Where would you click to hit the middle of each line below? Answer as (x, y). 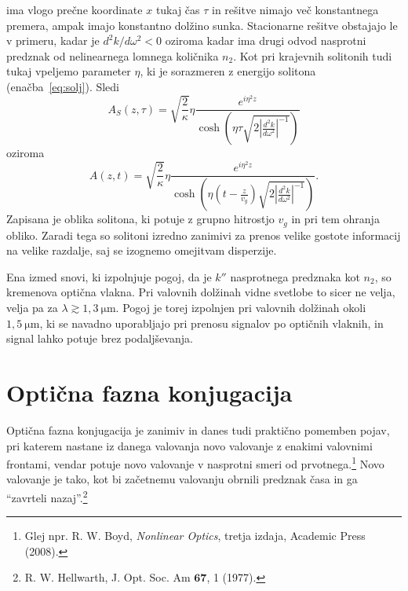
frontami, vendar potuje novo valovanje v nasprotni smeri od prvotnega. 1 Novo (195, 463)
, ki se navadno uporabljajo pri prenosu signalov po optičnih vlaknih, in (211, 323)
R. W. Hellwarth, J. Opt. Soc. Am (107, 577)
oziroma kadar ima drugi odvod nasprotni (266, 40)
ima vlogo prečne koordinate (75, 9)
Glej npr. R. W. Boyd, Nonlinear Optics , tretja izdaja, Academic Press (195, 536)
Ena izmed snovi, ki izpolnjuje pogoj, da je (109, 276)
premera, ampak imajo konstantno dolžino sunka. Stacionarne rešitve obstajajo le (202, 25)
